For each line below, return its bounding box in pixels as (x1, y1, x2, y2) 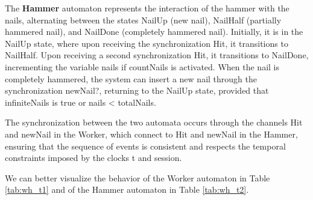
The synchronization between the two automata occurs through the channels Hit (5, 116, 303, 129)
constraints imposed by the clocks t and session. (5, 151, 182, 164)
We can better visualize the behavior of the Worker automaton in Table (5, 171, 270, 184)
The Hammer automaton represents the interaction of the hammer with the (5, 2, 289, 14)
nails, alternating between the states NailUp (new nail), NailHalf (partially (5, 13, 282, 26)
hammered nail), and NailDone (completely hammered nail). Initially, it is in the (5, 25, 303, 38)
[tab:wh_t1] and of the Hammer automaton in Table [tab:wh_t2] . (5, 183, 249, 196)
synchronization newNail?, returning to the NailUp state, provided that (5, 84, 269, 97)
